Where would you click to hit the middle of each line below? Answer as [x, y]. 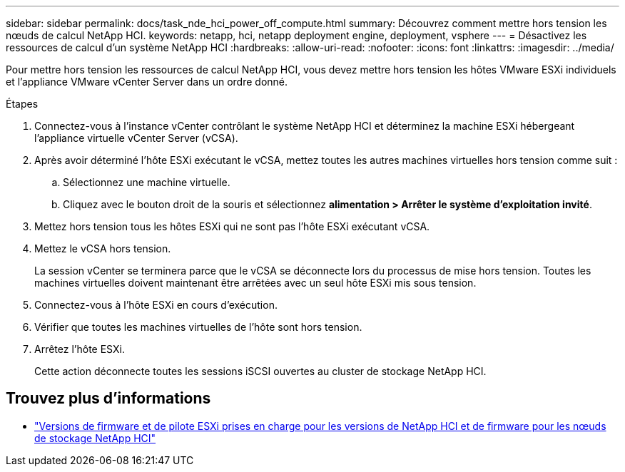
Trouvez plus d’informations [108, 399]
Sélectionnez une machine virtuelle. [147, 182]
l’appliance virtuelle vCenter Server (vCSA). [136, 138]
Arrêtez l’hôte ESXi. [80, 349]
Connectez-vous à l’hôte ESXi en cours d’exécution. [156, 305]
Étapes [22, 104]
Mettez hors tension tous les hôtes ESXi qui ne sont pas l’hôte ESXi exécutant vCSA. [232, 226]
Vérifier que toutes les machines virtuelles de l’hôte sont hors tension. [198, 327]
